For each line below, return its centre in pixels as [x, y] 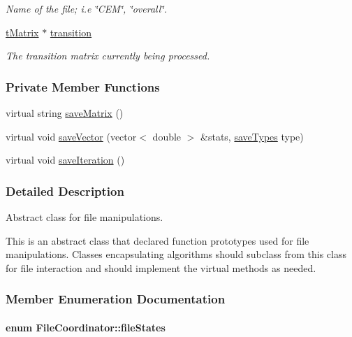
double [167, 136]
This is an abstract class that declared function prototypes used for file [157, 240]
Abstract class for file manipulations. [85, 217]
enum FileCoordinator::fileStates [86, 327]
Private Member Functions [83, 86]
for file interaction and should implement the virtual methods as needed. [161, 267]
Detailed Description [65, 191]
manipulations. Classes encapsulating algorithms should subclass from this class [176, 254]
